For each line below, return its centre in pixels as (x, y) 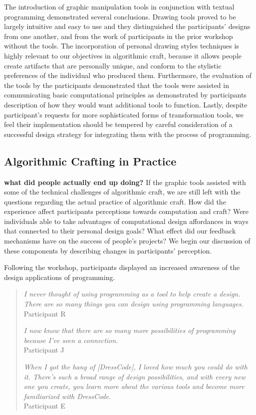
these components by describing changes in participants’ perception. (108, 250)
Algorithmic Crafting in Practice (90, 161)
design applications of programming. (60, 277)
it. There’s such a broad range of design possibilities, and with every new (134, 376)
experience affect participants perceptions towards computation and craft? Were (127, 211)
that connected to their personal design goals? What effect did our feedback (120, 231)
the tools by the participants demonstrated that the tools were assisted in (117, 85)
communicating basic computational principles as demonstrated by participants (125, 95)
